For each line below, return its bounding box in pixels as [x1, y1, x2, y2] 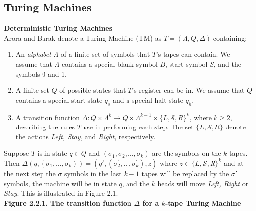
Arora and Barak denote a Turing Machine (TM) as [4, 32, 162, 42]
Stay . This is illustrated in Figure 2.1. [4, 188, 118, 198]
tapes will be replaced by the [141, 168, 229, 178]
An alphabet [15, 49, 51, 59]
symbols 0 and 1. [15, 68, 67, 79]
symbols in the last [64, 168, 122, 178]
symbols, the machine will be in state [4, 178, 117, 188]
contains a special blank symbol [61, 58, 158, 69]
